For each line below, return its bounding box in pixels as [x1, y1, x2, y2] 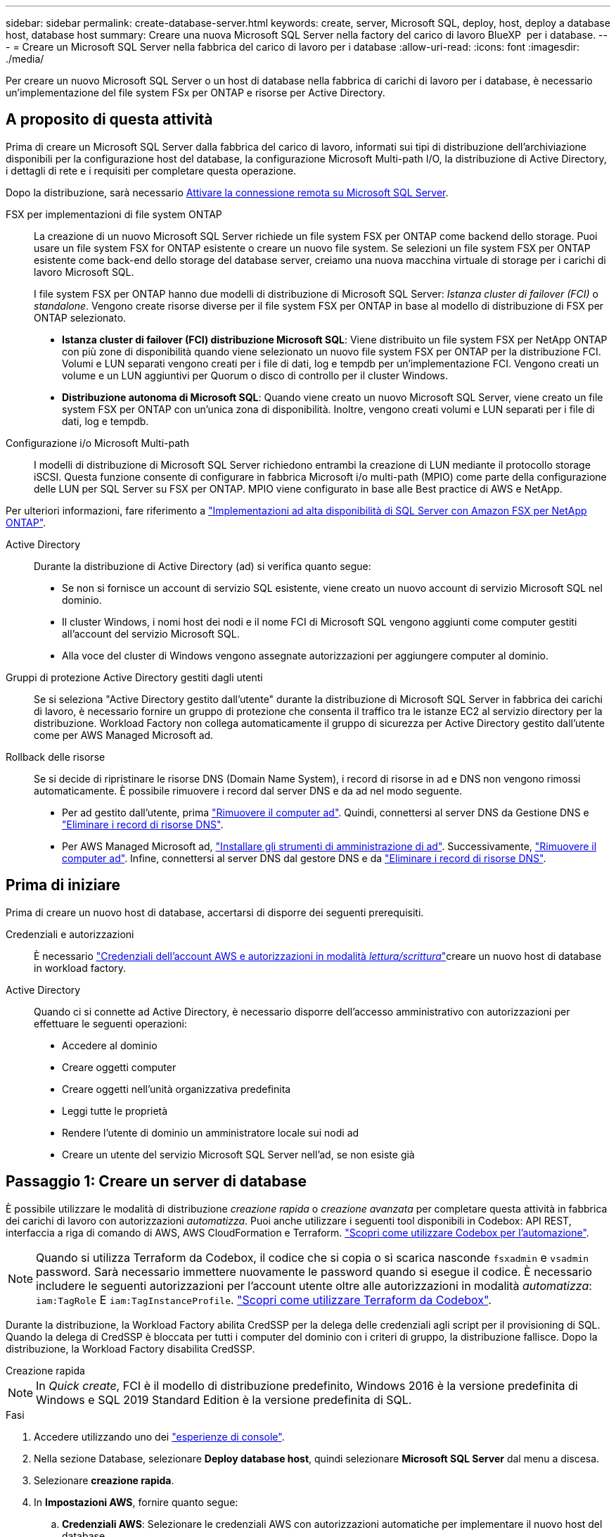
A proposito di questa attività [6, 110, 213, 129]
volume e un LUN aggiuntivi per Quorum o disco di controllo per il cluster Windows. [62, 369, 448, 381]
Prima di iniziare [6, 876, 121, 894]
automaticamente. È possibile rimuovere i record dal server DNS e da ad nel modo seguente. [34, 784, 463, 797]
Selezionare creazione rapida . [34, 1474, 174, 1486]
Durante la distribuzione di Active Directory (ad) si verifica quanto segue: [34, 559, 371, 572]
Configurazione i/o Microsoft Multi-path [6, 436, 189, 449]
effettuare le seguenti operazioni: [34, 1017, 187, 1030]
